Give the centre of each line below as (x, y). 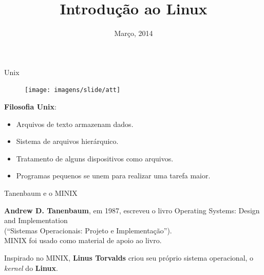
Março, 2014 (134, 33)
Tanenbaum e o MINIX (41, 192)
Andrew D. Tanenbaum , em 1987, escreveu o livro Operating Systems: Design (132, 210)
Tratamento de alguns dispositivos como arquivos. (95, 158)
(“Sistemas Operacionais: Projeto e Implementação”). (88, 230)
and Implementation (36, 220)
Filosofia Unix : (30, 106)
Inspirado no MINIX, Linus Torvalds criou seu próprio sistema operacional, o (129, 257)
